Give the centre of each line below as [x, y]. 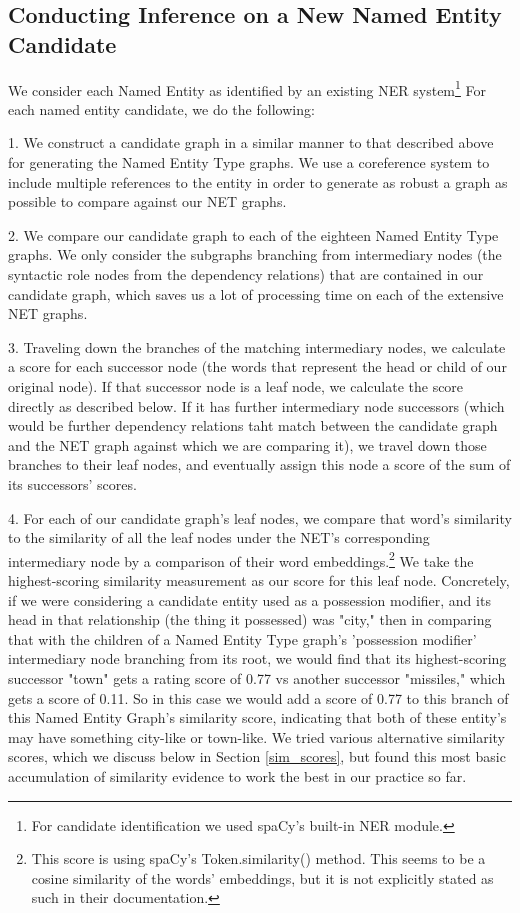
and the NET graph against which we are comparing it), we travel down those [247, 444]
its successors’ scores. [72, 483]
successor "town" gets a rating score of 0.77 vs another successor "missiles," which [257, 677]
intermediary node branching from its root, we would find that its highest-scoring [257, 658]
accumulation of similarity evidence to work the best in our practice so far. [237, 775]
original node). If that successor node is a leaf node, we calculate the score [236, 385]
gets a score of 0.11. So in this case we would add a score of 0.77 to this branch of [258, 697]
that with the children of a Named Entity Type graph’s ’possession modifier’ [242, 638]
